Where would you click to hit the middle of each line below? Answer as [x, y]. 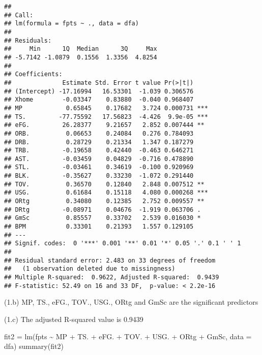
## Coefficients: [33, 74]
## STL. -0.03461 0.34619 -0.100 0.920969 [99, 167]
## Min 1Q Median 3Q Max [81, 49]
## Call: [19, 15]
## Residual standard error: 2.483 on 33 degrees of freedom [110, 260]
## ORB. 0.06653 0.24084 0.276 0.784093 [99, 133]
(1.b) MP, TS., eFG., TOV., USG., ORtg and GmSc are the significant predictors [131, 302]
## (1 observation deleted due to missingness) [90, 269]
